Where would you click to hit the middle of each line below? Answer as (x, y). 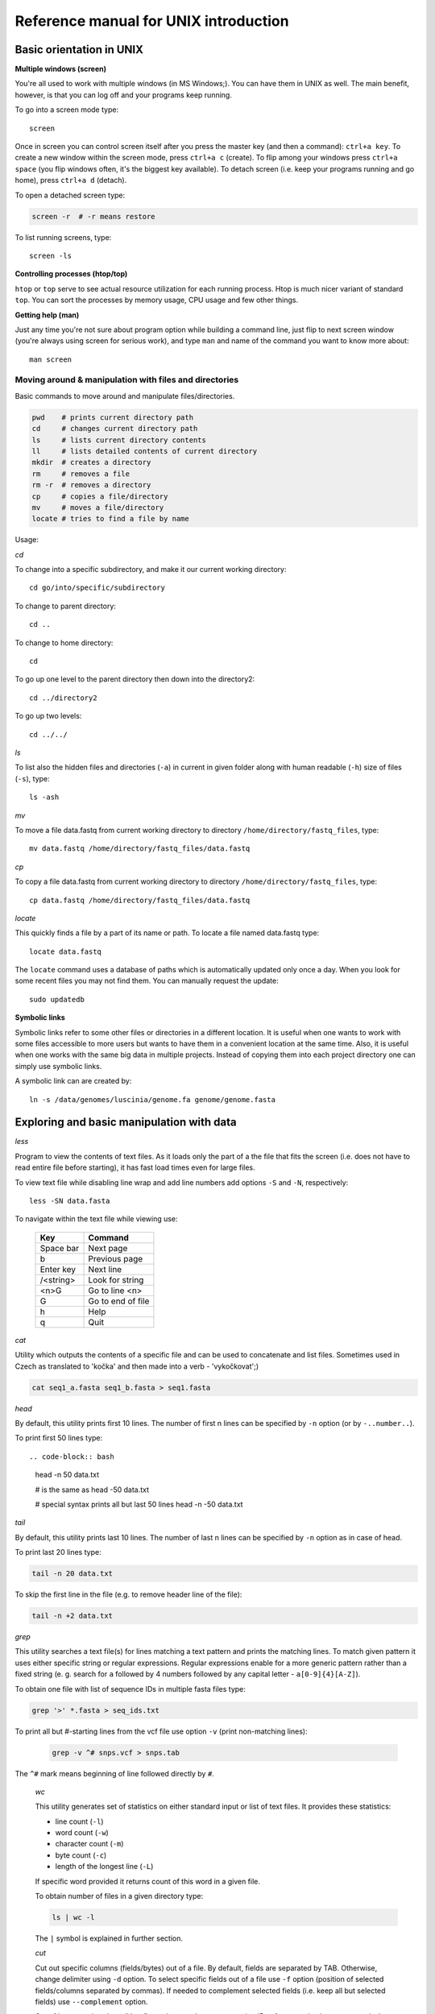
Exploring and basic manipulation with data (126, 1123)
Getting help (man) (47, 315)
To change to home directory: (64, 642)
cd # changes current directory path (115, 429)
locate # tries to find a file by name (110, 519)
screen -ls (51, 255)
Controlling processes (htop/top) (71, 274)
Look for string (116, 1279)
